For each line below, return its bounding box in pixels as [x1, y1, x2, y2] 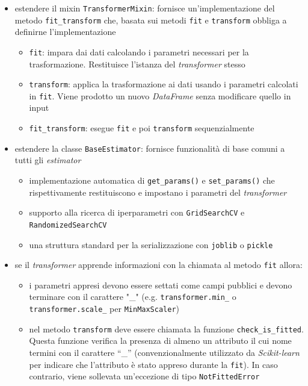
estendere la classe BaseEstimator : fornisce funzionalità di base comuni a [14, 142, 285, 154]
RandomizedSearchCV [29, 220, 107, 229]
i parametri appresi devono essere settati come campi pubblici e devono [29, 278, 292, 291]
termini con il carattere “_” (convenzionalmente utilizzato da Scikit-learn [29, 346, 300, 358]
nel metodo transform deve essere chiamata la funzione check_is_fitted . [29, 322, 304, 335]
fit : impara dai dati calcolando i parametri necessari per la [29, 45, 249, 58]
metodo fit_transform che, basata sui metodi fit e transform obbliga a [14, 13, 287, 26]
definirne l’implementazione [14, 25, 116, 38]
